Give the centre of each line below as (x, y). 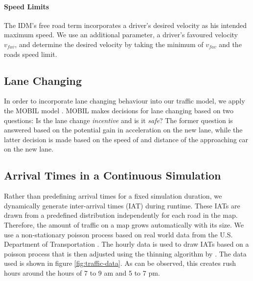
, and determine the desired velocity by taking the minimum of (109, 44)
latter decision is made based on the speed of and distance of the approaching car (126, 139)
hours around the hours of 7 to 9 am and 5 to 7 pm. (82, 272)
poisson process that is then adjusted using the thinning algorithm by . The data (125, 253)
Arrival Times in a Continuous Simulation (113, 175)
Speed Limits (27, 6)
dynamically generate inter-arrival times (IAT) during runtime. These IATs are (122, 205)
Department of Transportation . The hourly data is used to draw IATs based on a (126, 244)
